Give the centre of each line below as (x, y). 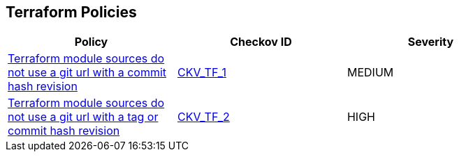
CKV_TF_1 (202, 73)
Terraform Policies (71, 12)
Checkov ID (261, 42)
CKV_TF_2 (203, 117)
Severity (431, 42)
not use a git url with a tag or (83, 117)
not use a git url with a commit (87, 73)
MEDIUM (370, 73)
